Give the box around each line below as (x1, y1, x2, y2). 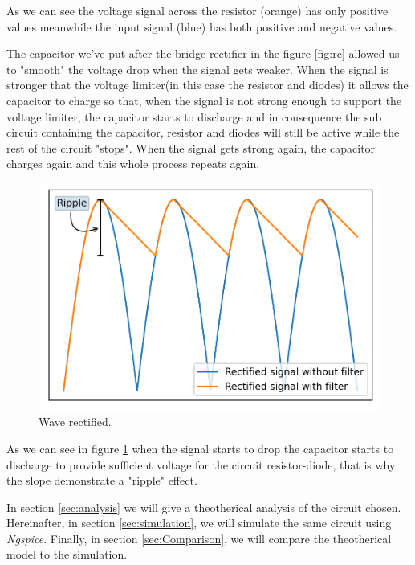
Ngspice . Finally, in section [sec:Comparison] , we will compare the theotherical (6, 530, 392, 547)
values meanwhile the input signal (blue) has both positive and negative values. (6, 18, 397, 35)
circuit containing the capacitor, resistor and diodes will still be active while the (6, 124, 400, 141)
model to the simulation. (6, 546, 128, 563)
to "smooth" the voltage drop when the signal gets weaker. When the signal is (6, 60, 389, 77)
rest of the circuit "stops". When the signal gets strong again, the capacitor (6, 139, 376, 156)
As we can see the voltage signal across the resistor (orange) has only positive (6, 2, 389, 18)
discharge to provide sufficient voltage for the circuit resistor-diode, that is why (6, 456, 396, 473)
